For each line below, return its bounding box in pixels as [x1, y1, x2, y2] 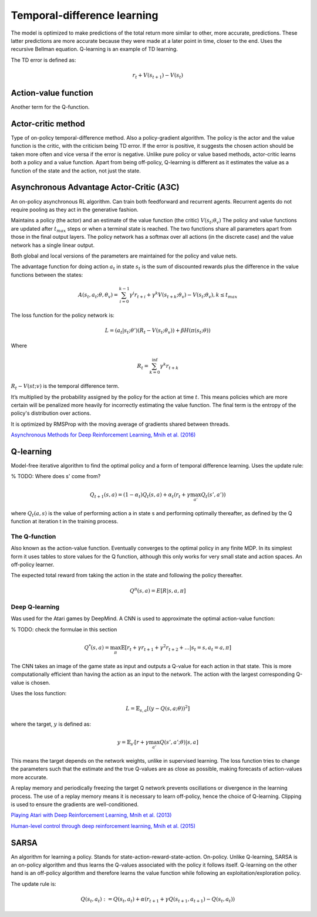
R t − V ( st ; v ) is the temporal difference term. [11, 383, 120, 391]
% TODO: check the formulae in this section [11, 625, 117, 633]
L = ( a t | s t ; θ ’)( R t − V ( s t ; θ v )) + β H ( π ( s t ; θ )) [104, 327, 211, 335]
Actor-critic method [11, 119, 85, 128]
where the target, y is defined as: [11, 720, 91, 727]
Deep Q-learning [11, 603, 60, 611]
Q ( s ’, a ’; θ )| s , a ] [159, 739, 199, 746]
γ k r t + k [159, 361, 179, 371]
